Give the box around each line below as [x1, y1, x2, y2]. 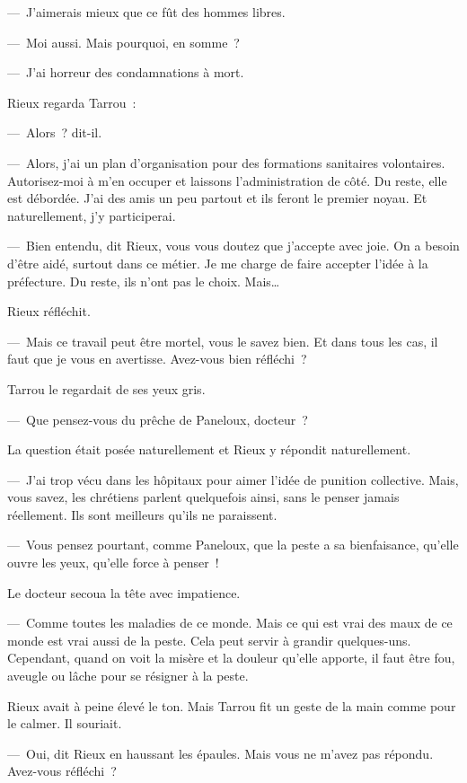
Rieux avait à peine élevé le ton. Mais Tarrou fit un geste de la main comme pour [7, 696, 456, 715]
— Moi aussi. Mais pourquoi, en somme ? [7, 32, 240, 51]
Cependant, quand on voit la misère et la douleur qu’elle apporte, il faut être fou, [7, 648, 455, 667]
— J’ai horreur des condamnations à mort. [7, 63, 244, 82]
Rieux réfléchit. [7, 302, 91, 321]
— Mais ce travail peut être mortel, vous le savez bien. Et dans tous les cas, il [7, 331, 438, 350]
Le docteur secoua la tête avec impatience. [7, 583, 241, 602]
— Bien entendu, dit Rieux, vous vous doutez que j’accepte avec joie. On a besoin [7, 236, 460, 255]
